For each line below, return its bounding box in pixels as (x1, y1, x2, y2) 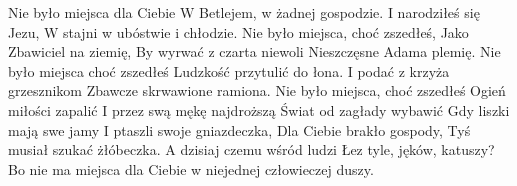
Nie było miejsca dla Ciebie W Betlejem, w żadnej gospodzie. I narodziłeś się (8, 2, 480, 22)
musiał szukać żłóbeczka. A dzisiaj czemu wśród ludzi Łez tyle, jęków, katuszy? (8, 139, 495, 160)
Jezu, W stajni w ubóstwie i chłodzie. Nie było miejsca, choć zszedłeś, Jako (8, 21, 469, 42)
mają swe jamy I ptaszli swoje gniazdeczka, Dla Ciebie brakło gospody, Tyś (8, 119, 471, 140)
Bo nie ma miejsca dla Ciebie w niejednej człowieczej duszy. (8, 158, 374, 179)
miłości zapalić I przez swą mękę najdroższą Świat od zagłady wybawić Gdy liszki (8, 99, 510, 120)
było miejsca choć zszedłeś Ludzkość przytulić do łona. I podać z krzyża (8, 60, 450, 81)
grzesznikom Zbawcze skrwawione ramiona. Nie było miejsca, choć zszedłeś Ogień (8, 80, 506, 101)
